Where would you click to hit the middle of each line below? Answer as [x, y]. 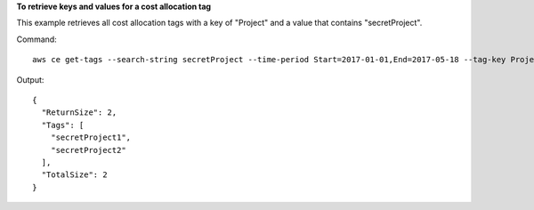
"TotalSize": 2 [74, 175]
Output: [30, 79]
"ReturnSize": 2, [79, 113]
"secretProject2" [88, 150]
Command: [36, 39]
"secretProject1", [91, 137]
